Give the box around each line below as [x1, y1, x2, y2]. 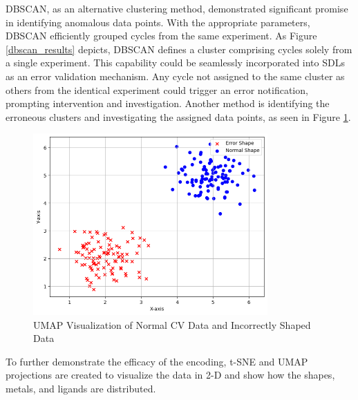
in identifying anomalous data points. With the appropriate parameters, [6, 15, 310, 29]
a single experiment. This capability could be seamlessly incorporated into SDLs [6, 55, 345, 70]
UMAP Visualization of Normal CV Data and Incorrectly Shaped [33, 317, 311, 332]
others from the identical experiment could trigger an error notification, [6, 82, 308, 97]
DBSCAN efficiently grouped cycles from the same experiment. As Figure [6, 28, 317, 43]
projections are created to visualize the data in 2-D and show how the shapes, [6, 368, 335, 382]
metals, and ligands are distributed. [6, 381, 156, 395]
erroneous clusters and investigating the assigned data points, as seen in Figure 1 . [6, 109, 351, 124]
